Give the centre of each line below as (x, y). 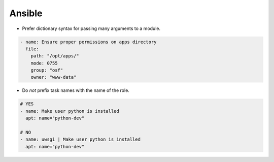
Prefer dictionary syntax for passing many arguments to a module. (91, 28)
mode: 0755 (44, 63)
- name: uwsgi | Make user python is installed (80, 139)
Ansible (26, 13)
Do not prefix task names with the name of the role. (76, 90)
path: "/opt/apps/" (55, 56)
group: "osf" (47, 70)
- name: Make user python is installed (70, 111)
